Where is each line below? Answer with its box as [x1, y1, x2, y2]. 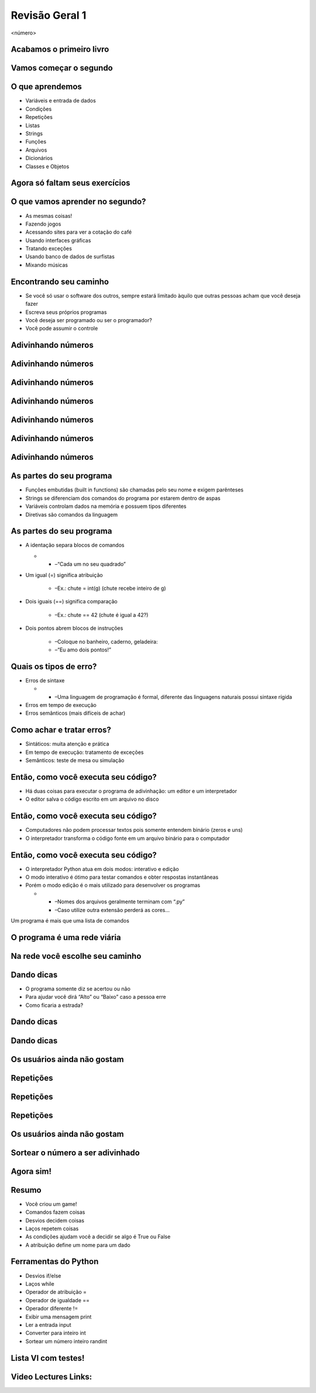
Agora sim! [11, 1166, 52, 1176]
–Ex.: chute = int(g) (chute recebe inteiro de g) [54, 585, 166, 592]
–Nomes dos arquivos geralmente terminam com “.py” [54, 898, 185, 905]
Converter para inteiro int [25, 1330, 86, 1337]
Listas [25, 122, 40, 129]
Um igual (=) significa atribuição [25, 571, 103, 578]
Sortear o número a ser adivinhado [11, 1148, 140, 1158]
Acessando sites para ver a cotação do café [25, 228, 132, 235]
